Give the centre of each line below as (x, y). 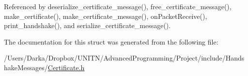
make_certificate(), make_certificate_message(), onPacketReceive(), (106, 16)
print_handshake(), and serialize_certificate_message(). (87, 25)
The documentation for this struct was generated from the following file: (111, 41)
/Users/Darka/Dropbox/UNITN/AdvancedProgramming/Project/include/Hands (124, 58)
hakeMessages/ (26, 67)
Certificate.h (66, 67)
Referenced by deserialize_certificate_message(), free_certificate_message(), (118, 6)
